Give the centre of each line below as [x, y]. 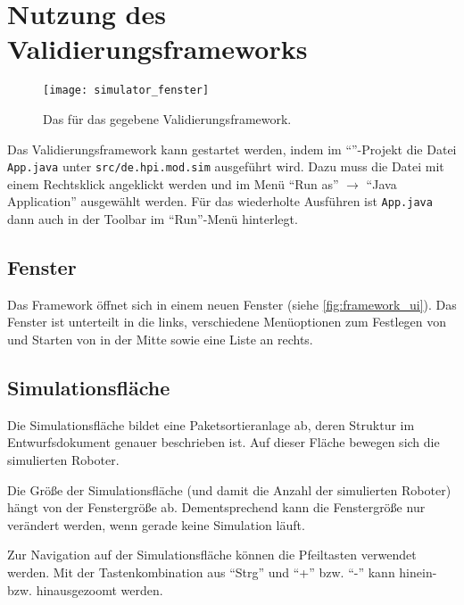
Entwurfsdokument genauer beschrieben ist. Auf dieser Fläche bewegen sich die [224, 442]
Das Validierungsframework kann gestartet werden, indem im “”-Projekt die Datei [232, 149]
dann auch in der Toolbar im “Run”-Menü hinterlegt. [153, 219]
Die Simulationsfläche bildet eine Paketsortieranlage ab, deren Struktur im [211, 424]
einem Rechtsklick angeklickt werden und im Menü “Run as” [173, 183]
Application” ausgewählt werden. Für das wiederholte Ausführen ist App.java [220, 201]
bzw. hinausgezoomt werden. [85, 589]
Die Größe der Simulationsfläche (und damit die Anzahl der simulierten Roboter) [229, 489]
